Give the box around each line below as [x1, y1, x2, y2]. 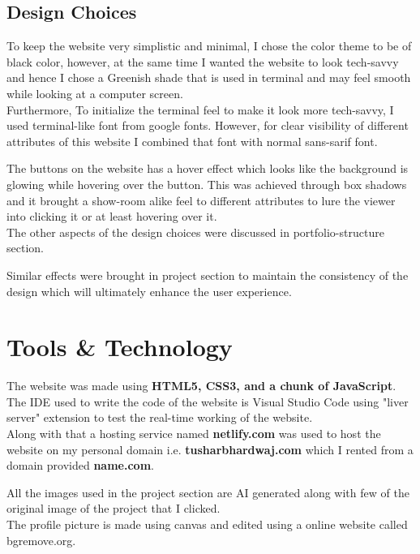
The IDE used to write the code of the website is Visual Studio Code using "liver [6, 393, 409, 410]
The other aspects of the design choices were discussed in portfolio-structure [6, 223, 384, 240]
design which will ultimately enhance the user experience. [6, 282, 292, 299]
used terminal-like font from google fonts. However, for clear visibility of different [6, 117, 409, 134]
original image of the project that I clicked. [6, 500, 221, 517]
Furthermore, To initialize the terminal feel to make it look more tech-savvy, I [6, 101, 394, 118]
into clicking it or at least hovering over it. [6, 208, 217, 225]
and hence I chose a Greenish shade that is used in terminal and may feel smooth [6, 69, 411, 86]
